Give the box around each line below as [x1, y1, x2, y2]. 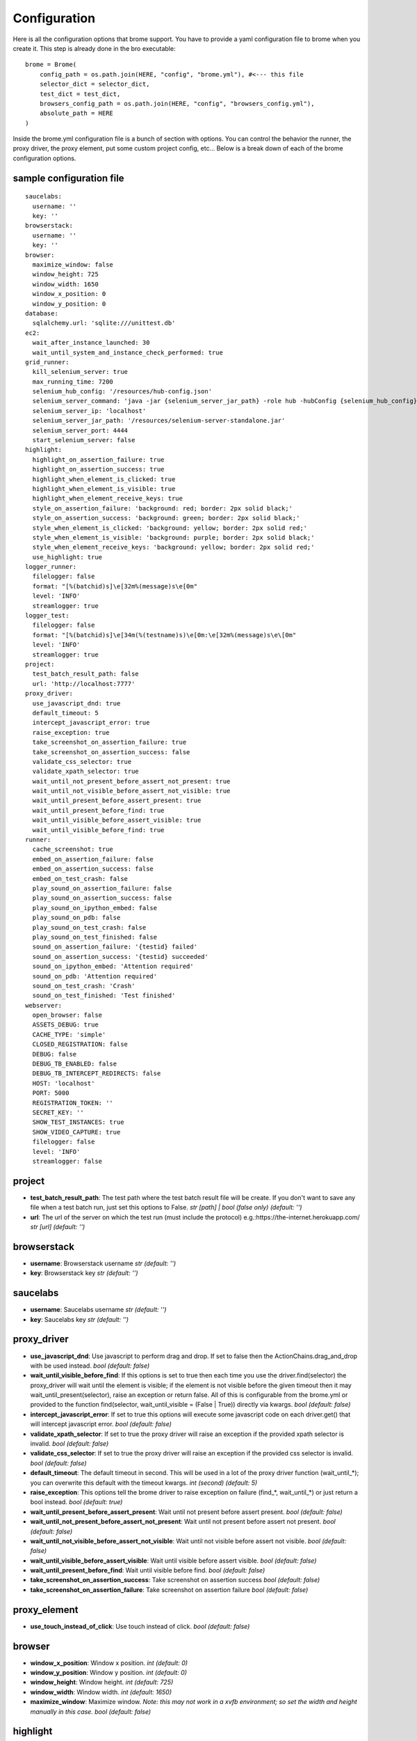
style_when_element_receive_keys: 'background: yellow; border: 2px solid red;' [32, 543, 315, 552]
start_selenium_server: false [32, 436, 136, 444]
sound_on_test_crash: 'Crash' [32, 982, 136, 990]
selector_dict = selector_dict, [39, 80, 150, 88]
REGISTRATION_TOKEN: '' [32, 1099, 114, 1107]
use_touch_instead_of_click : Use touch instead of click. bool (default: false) [30, 1622, 250, 1630]
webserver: [25, 1001, 63, 1009]
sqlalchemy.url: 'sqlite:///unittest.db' [32, 319, 176, 327]
